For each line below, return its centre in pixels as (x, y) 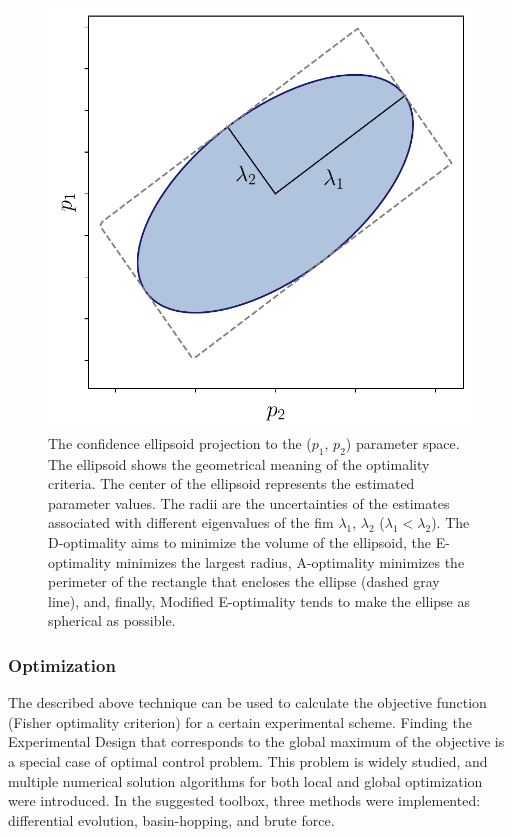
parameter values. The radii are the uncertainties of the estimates (249, 502)
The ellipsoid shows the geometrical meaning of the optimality (239, 463)
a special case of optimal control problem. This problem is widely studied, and (248, 761)
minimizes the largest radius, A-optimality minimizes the (290, 561)
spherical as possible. (112, 620)
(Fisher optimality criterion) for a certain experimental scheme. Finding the (240, 721)
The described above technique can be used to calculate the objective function (247, 702)
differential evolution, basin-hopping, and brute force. (171, 819)
